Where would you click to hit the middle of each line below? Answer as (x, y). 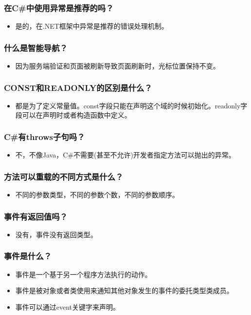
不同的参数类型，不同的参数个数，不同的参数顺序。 (97, 195)
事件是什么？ (28, 256)
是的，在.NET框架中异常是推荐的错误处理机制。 (92, 26)
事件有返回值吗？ (36, 216)
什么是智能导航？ (36, 47)
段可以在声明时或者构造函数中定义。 (73, 115)
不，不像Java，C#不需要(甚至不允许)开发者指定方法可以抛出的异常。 (125, 155)
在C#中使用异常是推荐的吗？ (59, 8)
